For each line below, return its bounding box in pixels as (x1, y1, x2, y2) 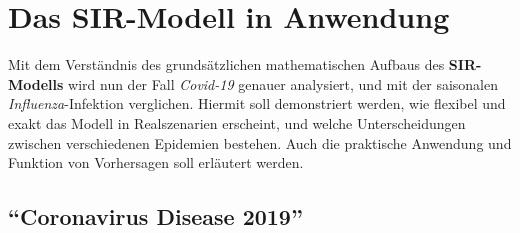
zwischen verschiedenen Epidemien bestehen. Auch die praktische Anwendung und (8, 132, 512, 153)
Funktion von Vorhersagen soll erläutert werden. (8, 152, 304, 173)
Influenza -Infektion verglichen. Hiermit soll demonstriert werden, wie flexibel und (8, 93, 506, 114)
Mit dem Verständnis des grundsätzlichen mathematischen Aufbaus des (8, 54, 445, 75)
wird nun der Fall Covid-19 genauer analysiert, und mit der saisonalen (68, 73, 499, 94)
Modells (8, 73, 64, 94)
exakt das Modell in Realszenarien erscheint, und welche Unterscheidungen (8, 112, 466, 133)
